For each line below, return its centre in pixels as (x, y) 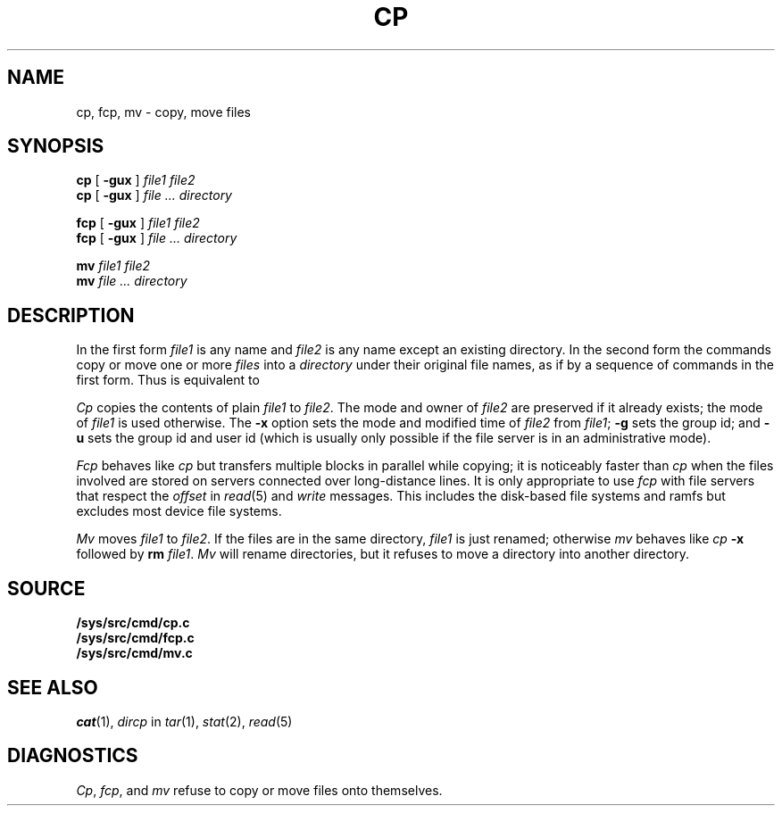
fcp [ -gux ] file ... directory (157, 238)
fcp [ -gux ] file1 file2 (138, 223)
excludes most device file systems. (179, 511)
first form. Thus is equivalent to (168, 380)
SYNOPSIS (56, 146)
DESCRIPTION (71, 315)
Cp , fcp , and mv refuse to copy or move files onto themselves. (259, 790)
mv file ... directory (132, 281)
